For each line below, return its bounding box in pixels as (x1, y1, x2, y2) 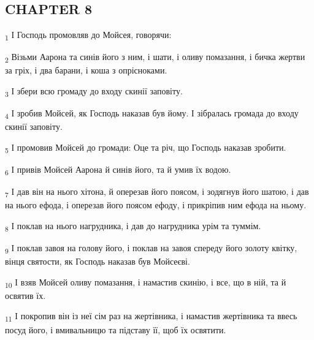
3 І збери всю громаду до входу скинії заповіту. (5, 85, 183, 99)
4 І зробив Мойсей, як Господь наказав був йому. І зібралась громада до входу (5, 107, 299, 121)
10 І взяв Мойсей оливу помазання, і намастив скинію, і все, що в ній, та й (5, 275, 286, 290)
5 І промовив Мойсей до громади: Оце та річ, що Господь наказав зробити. (5, 140, 286, 155)
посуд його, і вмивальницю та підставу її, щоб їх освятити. (5, 323, 226, 336)
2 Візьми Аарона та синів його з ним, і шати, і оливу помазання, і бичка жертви (5, 50, 305, 65)
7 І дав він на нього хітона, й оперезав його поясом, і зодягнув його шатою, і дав (5, 185, 309, 199)
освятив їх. (5, 289, 46, 301)
